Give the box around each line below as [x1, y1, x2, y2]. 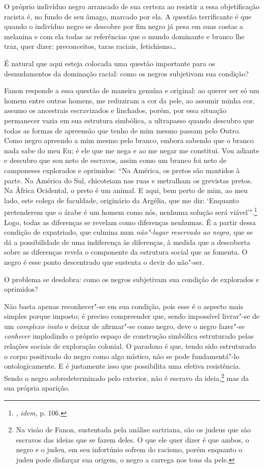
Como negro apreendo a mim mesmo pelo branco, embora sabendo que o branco [4, 135, 254, 146]
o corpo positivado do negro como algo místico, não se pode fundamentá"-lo [4, 350, 240, 361]
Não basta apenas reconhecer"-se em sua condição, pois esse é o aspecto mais [4, 300, 244, 311]
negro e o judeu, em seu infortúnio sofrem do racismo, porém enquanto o [16, 444, 243, 455]
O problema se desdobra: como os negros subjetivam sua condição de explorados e [4, 273, 259, 284]
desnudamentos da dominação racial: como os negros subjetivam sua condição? [4, 68, 249, 78]
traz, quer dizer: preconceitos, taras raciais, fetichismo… [4, 41, 177, 51]
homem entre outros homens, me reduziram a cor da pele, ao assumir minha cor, [4, 95, 255, 105]
